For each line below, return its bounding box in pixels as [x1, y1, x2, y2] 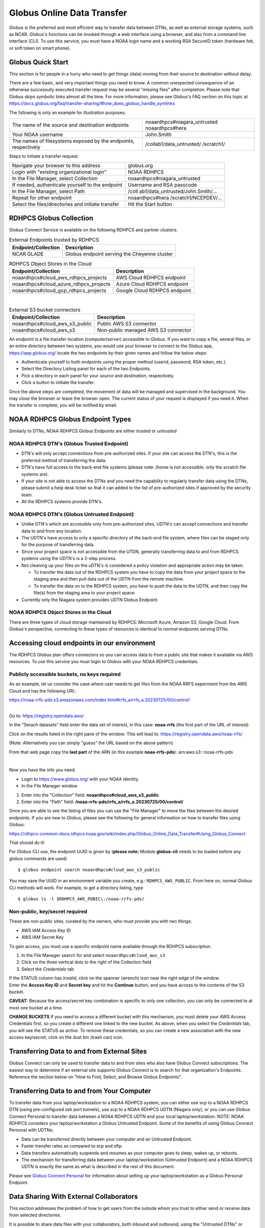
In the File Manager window [21, 783, 78, 789]
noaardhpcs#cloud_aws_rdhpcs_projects [12, 274, 107, 281]
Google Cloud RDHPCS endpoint [116, 287, 191, 294]
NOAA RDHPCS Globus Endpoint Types [9, 415, 132, 423]
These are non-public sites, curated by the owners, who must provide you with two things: [9, 919, 192, 924]
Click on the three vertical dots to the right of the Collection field [21, 959, 152, 965]
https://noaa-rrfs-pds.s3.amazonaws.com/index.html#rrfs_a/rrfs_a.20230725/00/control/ [9, 697, 190, 703]
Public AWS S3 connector [97, 320, 157, 327]
